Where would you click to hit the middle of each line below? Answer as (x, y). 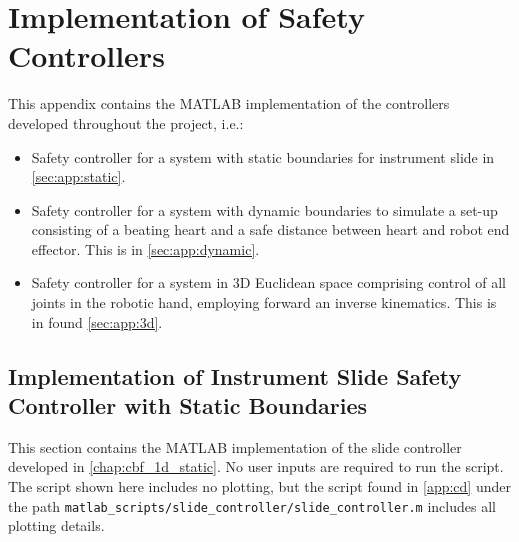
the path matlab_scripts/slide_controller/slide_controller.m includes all (252, 505)
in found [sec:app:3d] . (97, 321)
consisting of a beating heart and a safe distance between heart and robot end (270, 229)
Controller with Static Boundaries (188, 405)
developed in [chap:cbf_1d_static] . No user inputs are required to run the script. (256, 466)
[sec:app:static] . (78, 176)
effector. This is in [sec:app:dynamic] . (145, 248)
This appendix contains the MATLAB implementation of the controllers (229, 103)
